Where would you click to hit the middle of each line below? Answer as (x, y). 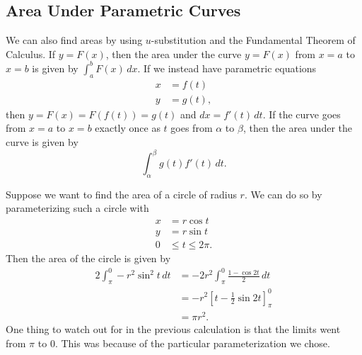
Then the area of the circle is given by (88, 258)
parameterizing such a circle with (77, 208)
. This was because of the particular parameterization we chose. (192, 343)
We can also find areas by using (74, 40)
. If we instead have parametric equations (227, 68)
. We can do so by (283, 194)
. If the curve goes (302, 114)
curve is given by (42, 141)
